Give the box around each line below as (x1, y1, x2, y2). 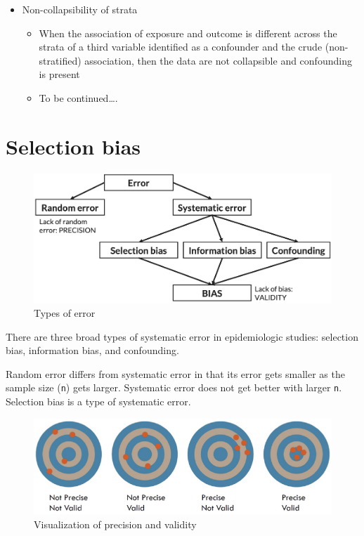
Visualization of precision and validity (34, 516, 197, 531)
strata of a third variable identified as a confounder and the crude (39, 39, 323, 54)
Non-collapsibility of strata (22, 2, 138, 16)
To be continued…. (39, 90, 118, 105)
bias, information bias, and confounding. (6, 343, 179, 358)
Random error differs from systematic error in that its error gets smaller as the (6, 366, 345, 381)
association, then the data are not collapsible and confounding (84, 53, 352, 67)
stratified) (39, 53, 82, 67)
